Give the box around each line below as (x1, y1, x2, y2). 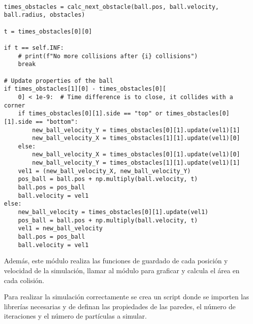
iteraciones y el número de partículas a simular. (4, 311, 147, 321)
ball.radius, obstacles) (4, 11, 85, 19)
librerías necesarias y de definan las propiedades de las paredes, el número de (4, 301, 236, 311)
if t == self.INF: (4, 44, 64, 51)
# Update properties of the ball (4, 77, 113, 84)
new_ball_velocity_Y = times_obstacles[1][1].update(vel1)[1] (32, 159, 240, 167)
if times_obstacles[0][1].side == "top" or (18, 110, 163, 117)
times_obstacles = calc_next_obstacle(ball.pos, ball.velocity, (4, 3, 219, 10)
